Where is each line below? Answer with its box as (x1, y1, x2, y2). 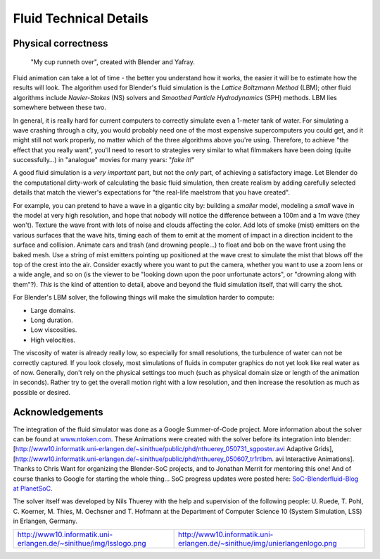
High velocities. (30, 336, 76, 344)
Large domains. (30, 306, 76, 314)
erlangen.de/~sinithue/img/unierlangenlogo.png (177, 539, 337, 548)
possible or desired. (13, 388, 71, 396)
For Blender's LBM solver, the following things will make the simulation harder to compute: (13, 293, 274, 302)
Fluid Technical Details (13, 11, 149, 26)
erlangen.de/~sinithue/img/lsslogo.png (17, 539, 147, 548)
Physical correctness (13, 37, 108, 49)
